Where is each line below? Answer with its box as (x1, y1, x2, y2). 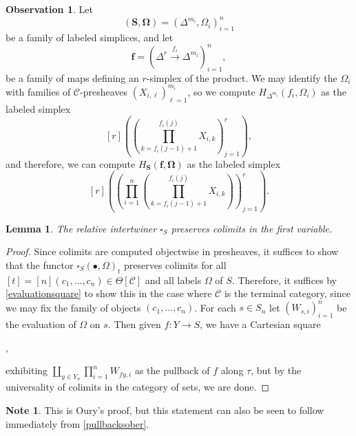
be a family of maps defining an (6, 70, 139, 85)
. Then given (107, 317, 161, 331)
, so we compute (187, 84, 255, 98)
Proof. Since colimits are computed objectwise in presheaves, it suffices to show (6, 244, 339, 259)
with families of (6, 84, 71, 98)
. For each (194, 300, 236, 314)
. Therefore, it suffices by (231, 272, 337, 287)
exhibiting (6, 363, 48, 378)
